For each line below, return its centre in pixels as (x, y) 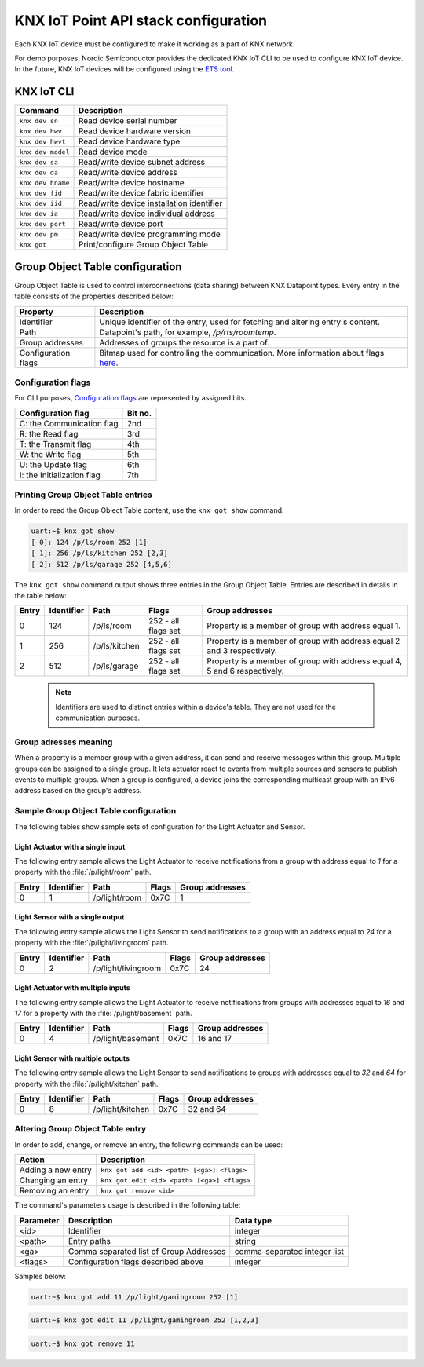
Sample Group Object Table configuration (95, 811)
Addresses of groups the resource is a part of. (185, 342)
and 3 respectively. (242, 651)
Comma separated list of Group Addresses (147, 1251)
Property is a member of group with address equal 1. (304, 626)
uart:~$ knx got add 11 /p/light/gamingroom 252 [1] (135, 1297)
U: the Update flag (53, 465)
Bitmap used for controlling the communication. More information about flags (242, 353)
